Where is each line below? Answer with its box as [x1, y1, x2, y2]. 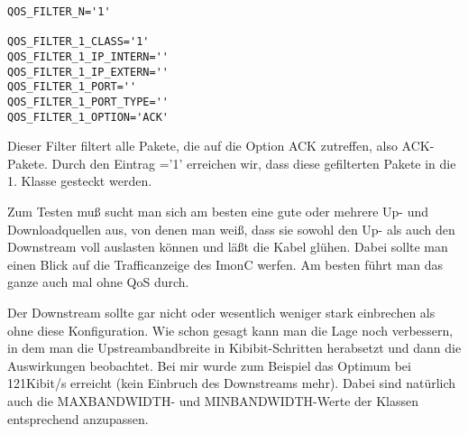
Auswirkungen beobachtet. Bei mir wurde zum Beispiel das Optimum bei [7, 356, 411, 374]
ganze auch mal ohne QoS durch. [7, 272, 189, 291]
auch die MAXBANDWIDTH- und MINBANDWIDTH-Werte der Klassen [7, 391, 418, 410]
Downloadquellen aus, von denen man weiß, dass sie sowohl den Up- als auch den [7, 219, 455, 238]
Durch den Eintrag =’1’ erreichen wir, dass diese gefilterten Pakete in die [51, 153, 456, 172]
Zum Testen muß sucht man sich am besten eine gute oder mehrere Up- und [7, 202, 429, 221]
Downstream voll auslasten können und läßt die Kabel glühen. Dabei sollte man [7, 237, 448, 256]
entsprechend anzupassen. [7, 409, 149, 428]
